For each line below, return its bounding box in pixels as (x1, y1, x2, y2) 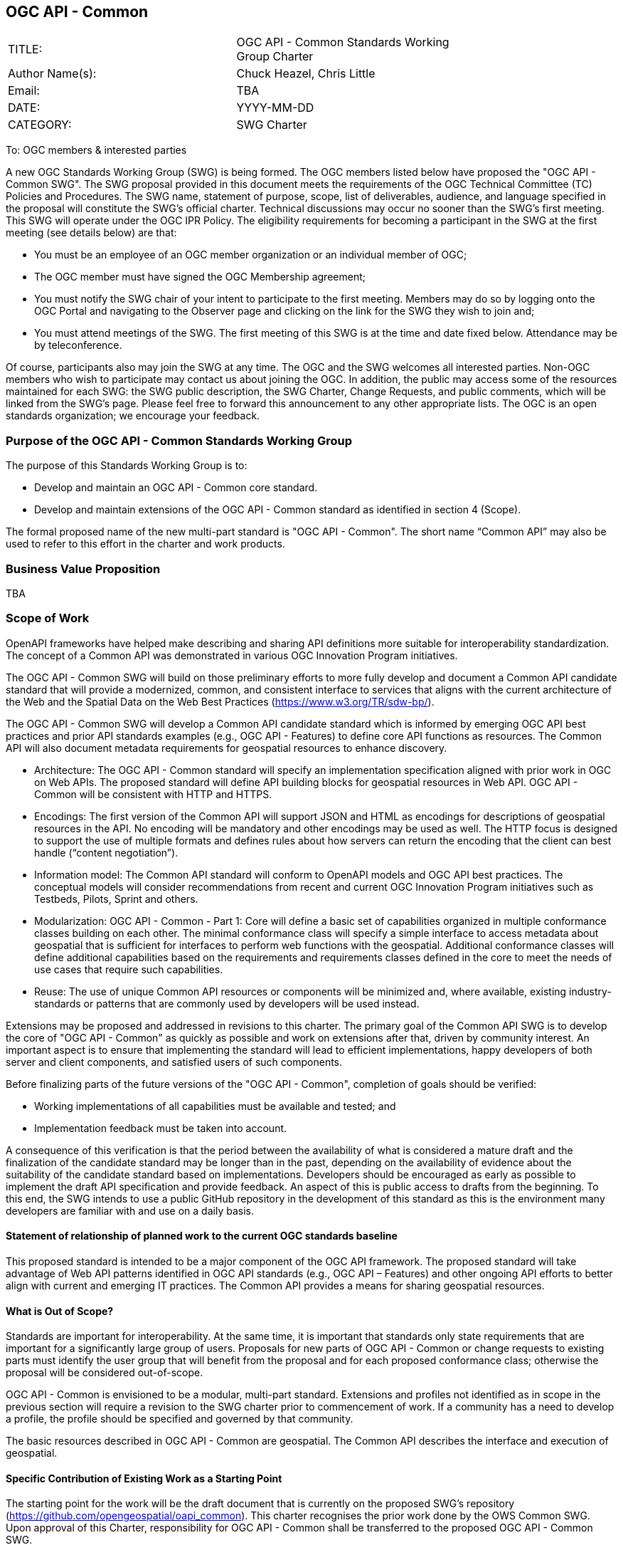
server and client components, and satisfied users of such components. (6, 1055, 343, 1068)
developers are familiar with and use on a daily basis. (6, 1204, 254, 1217)
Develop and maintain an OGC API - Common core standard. (34, 481, 318, 494)
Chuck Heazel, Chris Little (236, 66, 376, 81)
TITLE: (8, 42, 43, 57)
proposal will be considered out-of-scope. (6, 1366, 203, 1379)
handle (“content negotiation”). (34, 846, 179, 859)
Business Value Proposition (6, 561, 161, 576)
